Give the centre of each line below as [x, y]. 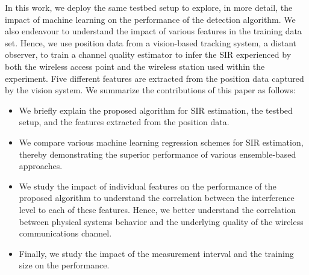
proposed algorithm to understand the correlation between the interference [157, 198]
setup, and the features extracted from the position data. [124, 122]
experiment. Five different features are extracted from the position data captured [154, 78]
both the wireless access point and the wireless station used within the [135, 66]
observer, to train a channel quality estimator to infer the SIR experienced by [148, 54]
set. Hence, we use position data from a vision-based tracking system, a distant [151, 42]
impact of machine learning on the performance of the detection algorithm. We [150, 19]
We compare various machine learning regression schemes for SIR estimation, [161, 142]
